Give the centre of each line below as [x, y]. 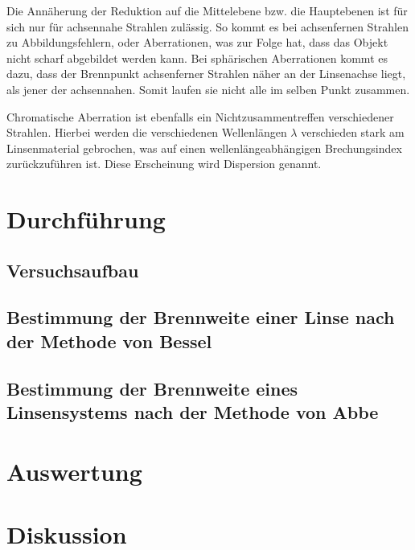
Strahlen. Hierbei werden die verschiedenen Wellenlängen [147, 132]
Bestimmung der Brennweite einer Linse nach [201, 317]
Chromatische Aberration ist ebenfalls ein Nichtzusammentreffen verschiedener [200, 116]
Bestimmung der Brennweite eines [152, 388]
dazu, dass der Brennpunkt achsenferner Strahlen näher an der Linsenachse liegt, [206, 74]
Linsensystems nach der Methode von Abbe [193, 412]
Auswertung [74, 471]
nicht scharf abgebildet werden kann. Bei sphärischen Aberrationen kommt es [197, 57]
